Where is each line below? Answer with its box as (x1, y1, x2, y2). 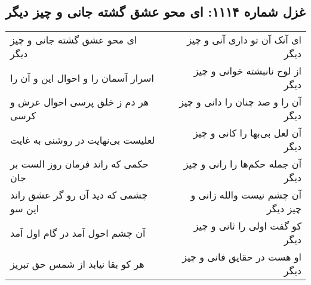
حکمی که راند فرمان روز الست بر (10, 157, 149, 171)
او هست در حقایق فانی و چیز (182, 250, 301, 264)
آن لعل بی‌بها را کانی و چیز (193, 126, 301, 140)
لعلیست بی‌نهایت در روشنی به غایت (10, 132, 155, 147)
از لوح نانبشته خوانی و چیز (193, 64, 301, 78)
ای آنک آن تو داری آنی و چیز (187, 33, 301, 47)
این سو (10, 202, 39, 216)
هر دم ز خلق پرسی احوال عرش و (10, 95, 149, 109)
